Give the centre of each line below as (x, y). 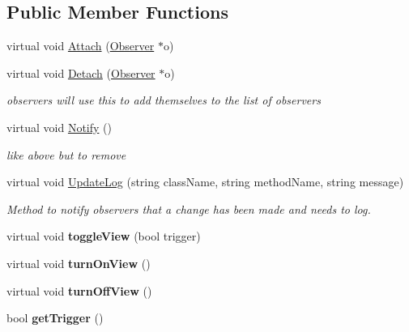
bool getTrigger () (55, 318)
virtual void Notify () (59, 127)
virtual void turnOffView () (79, 290)
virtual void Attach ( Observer (81, 46)
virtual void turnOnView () (79, 263)
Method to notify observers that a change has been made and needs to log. (189, 209)
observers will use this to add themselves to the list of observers (164, 100)
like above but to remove (66, 154)
